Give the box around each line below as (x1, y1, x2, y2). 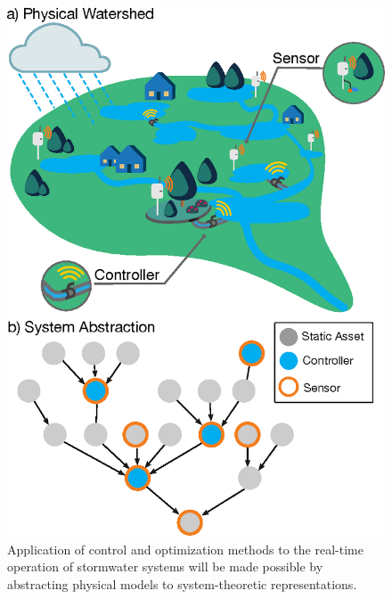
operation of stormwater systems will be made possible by (7, 557, 323, 576)
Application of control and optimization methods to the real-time (7, 539, 363, 558)
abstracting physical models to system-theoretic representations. (7, 574, 357, 593)
